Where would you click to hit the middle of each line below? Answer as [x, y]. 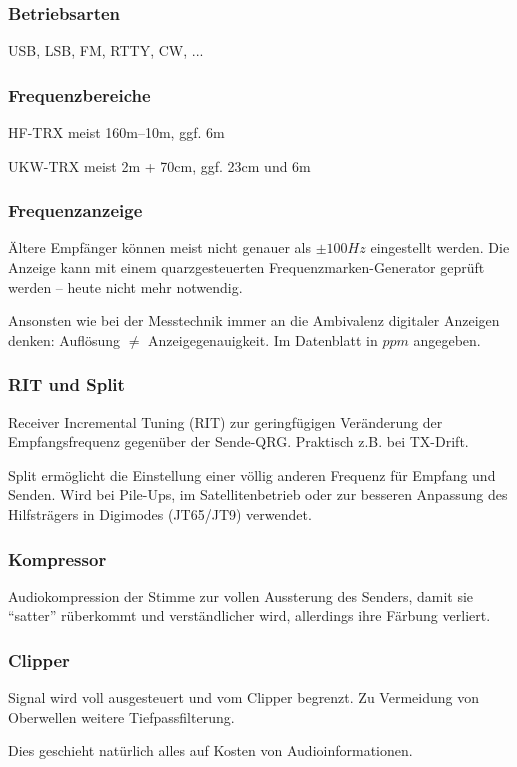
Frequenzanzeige [75, 210]
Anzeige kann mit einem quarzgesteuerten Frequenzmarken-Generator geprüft [246, 267]
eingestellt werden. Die [440, 247]
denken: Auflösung [64, 339]
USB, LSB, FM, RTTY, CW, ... [106, 50]
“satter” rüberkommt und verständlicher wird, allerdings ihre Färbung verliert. [249, 615]
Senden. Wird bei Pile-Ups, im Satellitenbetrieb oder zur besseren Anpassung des [258, 494]
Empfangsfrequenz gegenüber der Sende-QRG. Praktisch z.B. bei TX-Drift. [238, 441]
